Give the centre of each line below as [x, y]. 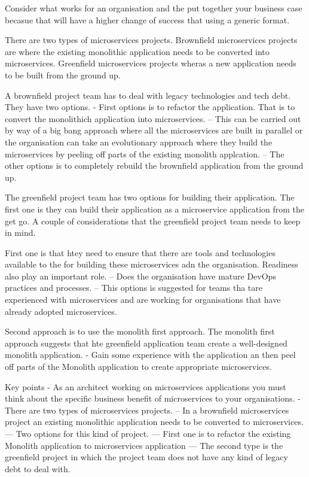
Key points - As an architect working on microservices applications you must [146, 386]
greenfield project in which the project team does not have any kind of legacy [146, 457]
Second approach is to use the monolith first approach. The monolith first [140, 331]
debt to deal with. [38, 468]
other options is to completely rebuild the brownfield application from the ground [154, 165]
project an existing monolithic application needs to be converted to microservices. [154, 422]
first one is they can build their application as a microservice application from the [155, 209]
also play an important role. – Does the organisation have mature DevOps [140, 276]
